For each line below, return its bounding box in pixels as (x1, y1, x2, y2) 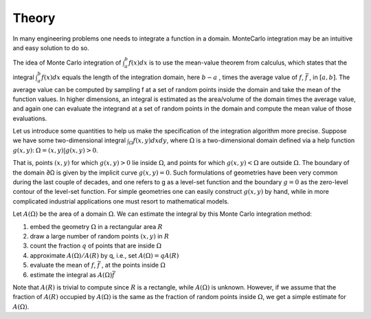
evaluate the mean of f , (30, 261, 96, 269)
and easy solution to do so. (12, 43, 89, 52)
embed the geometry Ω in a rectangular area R (30, 222, 163, 230)
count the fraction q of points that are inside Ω (30, 241, 161, 250)
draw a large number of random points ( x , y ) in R (30, 232, 170, 240)
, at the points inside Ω (101, 261, 166, 269)
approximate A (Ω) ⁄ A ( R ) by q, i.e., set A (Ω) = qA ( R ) (30, 251, 179, 259)
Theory (12, 10, 56, 25)
